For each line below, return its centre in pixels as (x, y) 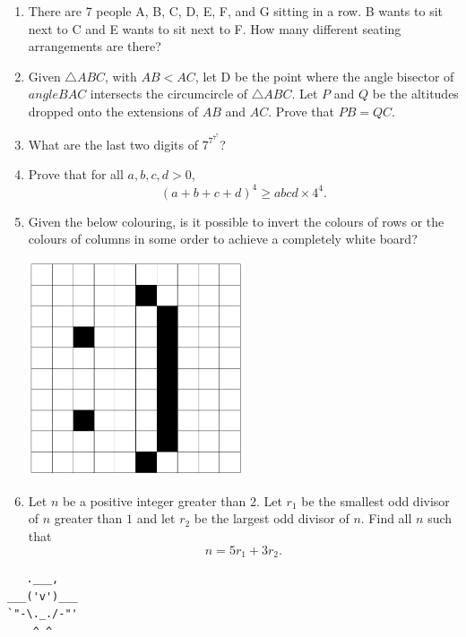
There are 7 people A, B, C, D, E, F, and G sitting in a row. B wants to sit (236, 11)
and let (156, 518)
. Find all (386, 518)
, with (121, 76)
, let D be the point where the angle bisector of (324, 76)
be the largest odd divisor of (272, 518)
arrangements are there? (95, 46)
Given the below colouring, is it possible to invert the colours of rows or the (236, 221)
